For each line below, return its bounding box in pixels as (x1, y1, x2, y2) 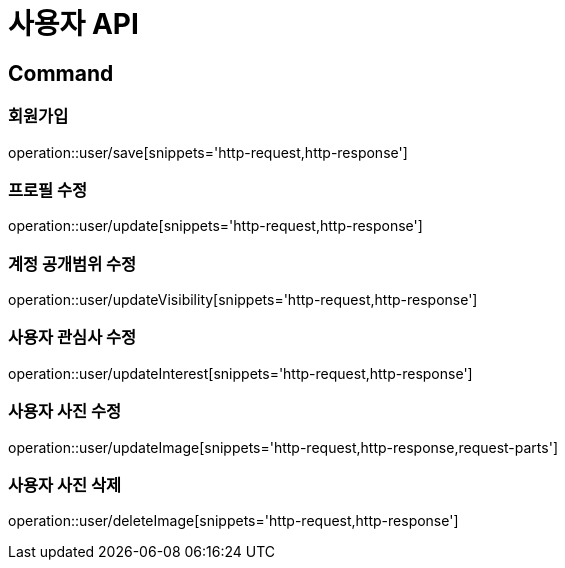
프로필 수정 (8, 179, 88, 200)
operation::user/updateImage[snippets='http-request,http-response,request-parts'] (8, 438, 558, 456)
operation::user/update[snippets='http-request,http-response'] (8, 217, 423, 235)
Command (8, 60, 114, 86)
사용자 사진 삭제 (8, 474, 122, 495)
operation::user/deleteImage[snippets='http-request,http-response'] (8, 512, 459, 530)
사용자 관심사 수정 (8, 327, 137, 348)
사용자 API (8, 7, 139, 41)
